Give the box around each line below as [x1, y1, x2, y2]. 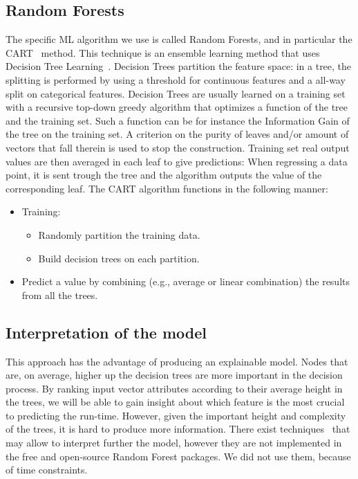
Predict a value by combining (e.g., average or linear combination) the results [21, 274, 350, 289]
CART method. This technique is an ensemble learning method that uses [6, 45, 320, 60]
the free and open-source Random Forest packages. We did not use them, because [6, 449, 351, 463]
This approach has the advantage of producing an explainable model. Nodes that [6, 354, 348, 368]
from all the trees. [21, 287, 98, 302]
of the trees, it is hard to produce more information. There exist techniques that [6, 422, 350, 436]
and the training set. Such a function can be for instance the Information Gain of [6, 113, 350, 127]
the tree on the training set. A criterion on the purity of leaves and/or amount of [6, 127, 349, 141]
